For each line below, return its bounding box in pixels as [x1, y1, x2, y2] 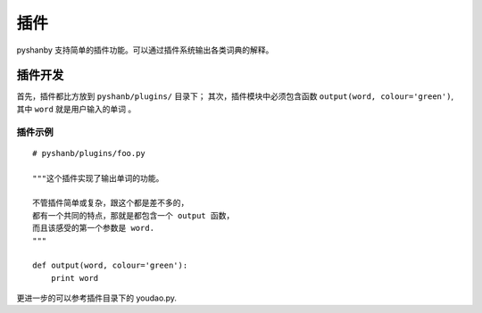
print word [50, 273, 99, 283]
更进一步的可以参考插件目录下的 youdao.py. [16, 292, 178, 303]
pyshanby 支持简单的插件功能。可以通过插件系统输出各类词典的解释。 [16, 45, 274, 55]
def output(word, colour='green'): [32, 260, 188, 271]
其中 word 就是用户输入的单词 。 [16, 103, 137, 114]
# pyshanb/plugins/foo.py [32, 148, 146, 158]
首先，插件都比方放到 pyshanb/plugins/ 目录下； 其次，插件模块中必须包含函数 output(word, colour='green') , [16, 91, 454, 102]
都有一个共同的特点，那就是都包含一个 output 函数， [32, 210, 235, 220]
